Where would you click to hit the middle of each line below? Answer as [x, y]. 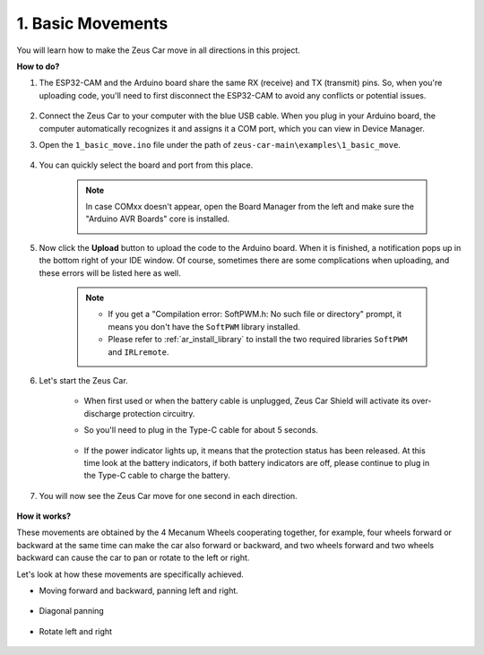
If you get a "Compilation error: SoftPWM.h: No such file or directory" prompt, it [255, 315]
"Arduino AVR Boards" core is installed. [158, 219]
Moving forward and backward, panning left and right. [139, 590]
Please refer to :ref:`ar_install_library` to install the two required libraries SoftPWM [258, 340]
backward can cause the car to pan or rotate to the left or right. [133, 558]
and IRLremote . [138, 352]
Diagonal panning [72, 611]
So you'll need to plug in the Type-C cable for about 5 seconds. [201, 430]
